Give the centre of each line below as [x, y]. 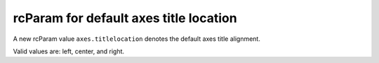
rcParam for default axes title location [125, 18]
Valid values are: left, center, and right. [69, 51]
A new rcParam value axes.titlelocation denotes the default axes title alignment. [137, 39]
